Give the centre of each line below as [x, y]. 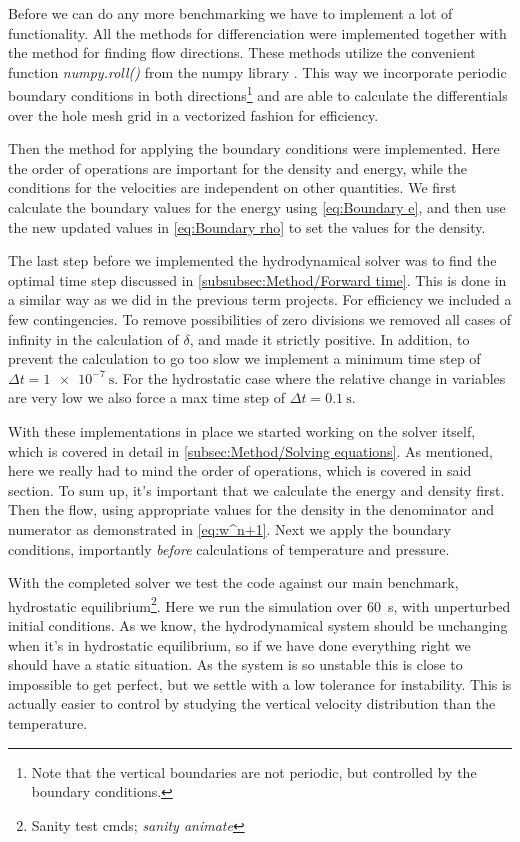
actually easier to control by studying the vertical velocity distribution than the [252, 703]
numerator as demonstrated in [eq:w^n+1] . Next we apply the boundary [229, 528]
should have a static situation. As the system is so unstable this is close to [235, 664]
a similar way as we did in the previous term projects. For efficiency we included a [260, 299]
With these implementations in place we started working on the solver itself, [242, 430]
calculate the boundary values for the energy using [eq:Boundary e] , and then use [257, 207]
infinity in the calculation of [93, 338]
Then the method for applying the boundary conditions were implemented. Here [254, 148]
